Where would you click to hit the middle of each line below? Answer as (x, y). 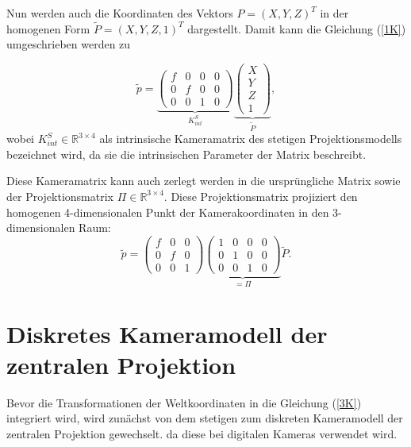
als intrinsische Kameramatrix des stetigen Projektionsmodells (251, 139)
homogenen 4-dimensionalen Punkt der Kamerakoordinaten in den (168, 212)
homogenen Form (48, 28)
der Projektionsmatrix (60, 196)
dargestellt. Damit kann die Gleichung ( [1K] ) (297, 28)
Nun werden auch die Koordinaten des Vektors (120, 13)
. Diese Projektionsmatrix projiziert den (261, 196)
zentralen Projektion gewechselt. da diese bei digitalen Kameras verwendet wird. (202, 433)
